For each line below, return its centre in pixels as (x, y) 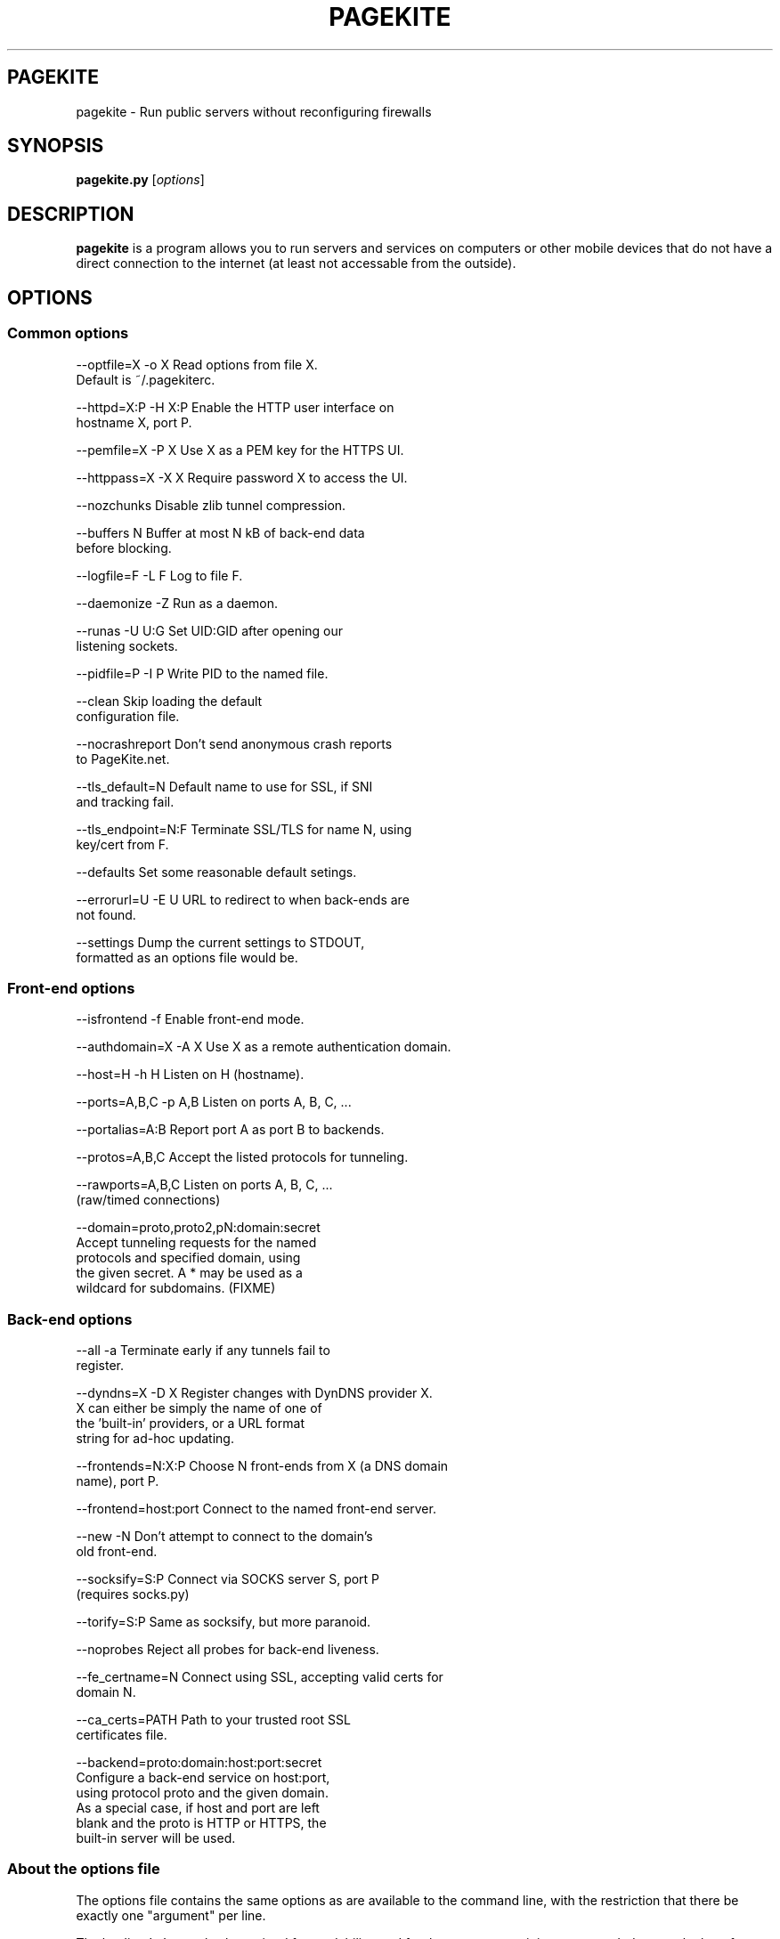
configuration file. (128, 716)
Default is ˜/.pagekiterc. (146, 379)
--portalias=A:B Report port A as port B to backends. (230, 1130)
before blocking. (124, 548)
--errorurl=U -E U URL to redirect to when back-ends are (243, 899)
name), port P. (118, 1481)
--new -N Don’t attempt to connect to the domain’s (224, 1536)
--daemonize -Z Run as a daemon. (177, 603)
